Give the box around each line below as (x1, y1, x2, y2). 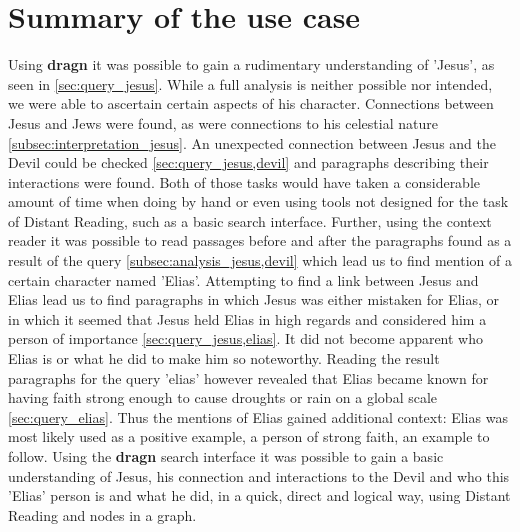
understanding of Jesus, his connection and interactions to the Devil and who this (8, 465, 510, 486)
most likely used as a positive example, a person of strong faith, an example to (8, 426, 490, 447)
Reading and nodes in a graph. (8, 504, 197, 525)
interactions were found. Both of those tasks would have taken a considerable (8, 171, 481, 192)
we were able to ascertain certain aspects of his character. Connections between (8, 93, 494, 114)
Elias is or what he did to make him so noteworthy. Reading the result (8, 348, 440, 369)
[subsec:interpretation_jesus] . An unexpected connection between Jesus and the (8, 132, 497, 153)
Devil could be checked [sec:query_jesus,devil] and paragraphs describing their (8, 152, 489, 173)
